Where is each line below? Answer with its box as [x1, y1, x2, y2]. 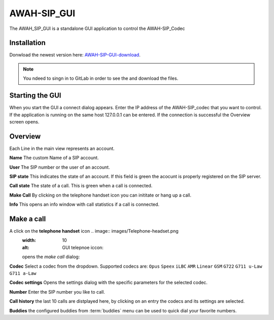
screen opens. [9, 118, 40, 124]
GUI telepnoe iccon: [62, 244, 104, 250]
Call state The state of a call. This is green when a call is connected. [9, 183, 153, 189]
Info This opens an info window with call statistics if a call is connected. [9, 201, 160, 208]
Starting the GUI [9, 91, 61, 100]
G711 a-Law [9, 271, 37, 276]
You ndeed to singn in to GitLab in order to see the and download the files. [23, 75, 179, 81]
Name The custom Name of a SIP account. [9, 155, 99, 161]
